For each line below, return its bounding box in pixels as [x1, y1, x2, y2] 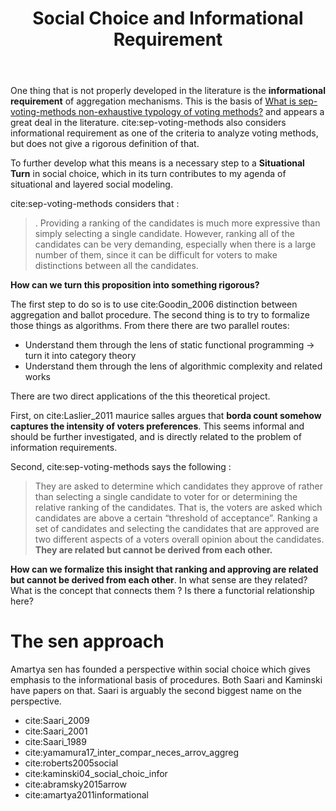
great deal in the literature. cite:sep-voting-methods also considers [10, 117, 287, 129]
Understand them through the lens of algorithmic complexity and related [24, 360, 323, 372]
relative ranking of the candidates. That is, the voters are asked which [34, 502, 323, 514]
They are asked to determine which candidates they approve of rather [34, 480, 324, 492]
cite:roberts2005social [24, 757, 119, 769]
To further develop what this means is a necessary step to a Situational [10, 157, 305, 169]
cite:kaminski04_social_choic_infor [24, 768, 168, 780]
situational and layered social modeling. [10, 178, 173, 191]
